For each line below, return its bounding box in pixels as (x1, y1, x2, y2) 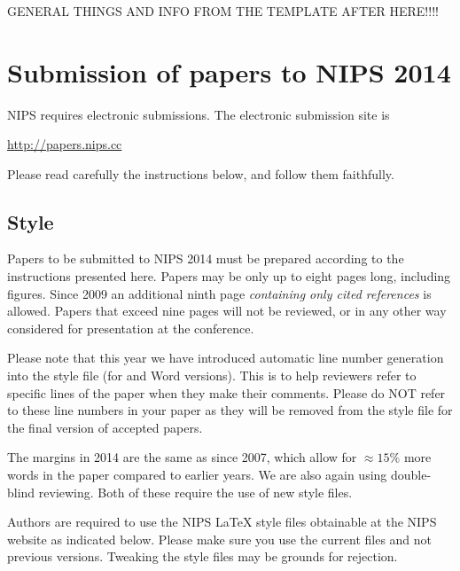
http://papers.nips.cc (7, 135, 122, 153)
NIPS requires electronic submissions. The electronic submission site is (7, 105, 390, 123)
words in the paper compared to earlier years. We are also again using (7, 465, 387, 484)
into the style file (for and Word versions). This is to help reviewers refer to (7, 366, 417, 385)
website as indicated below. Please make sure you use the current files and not (7, 529, 433, 548)
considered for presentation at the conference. (7, 318, 254, 337)
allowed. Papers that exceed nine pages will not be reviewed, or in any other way (7, 301, 447, 320)
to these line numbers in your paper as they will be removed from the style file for (7, 401, 453, 419)
